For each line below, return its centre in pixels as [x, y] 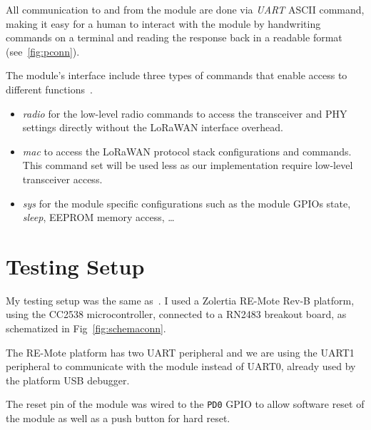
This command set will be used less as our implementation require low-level [188, 165]
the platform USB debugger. [68, 380]
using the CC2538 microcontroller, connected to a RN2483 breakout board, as [176, 314]
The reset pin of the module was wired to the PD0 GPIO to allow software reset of [185, 404]
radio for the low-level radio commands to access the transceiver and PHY [185, 113]
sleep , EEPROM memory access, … [98, 217]
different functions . [49, 89]
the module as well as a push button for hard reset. [118, 418]
